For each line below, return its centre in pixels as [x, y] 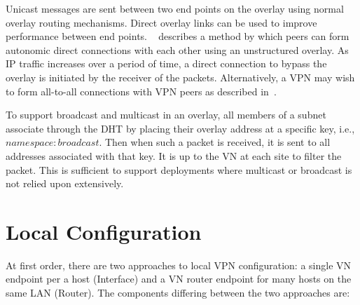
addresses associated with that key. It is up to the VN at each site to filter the [174, 155]
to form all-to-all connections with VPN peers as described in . [141, 91]
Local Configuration [104, 231]
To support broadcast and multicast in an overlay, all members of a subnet [166, 115]
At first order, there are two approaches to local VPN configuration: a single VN [179, 265]
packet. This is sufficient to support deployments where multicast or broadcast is [179, 169]
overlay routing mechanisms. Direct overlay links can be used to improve [161, 22]
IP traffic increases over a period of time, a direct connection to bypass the [166, 63]
